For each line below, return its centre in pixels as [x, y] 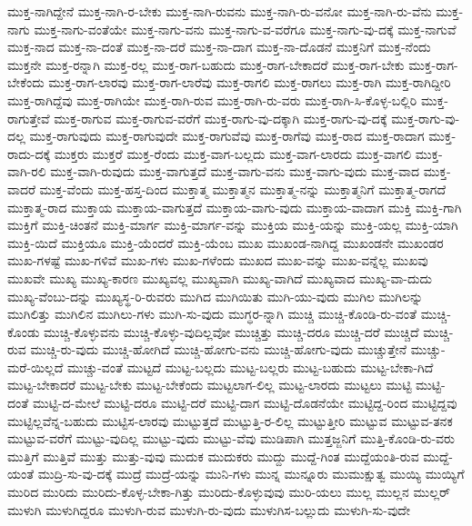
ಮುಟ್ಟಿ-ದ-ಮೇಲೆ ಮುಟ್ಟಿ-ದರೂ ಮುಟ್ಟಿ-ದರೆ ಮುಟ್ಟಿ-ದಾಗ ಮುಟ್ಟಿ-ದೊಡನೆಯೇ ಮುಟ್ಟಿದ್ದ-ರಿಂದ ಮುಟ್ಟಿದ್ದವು [245, 403]
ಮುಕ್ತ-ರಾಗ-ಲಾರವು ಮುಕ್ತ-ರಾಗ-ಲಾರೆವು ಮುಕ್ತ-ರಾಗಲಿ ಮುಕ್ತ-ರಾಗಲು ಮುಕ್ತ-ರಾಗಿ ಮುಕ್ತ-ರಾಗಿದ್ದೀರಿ [250, 82]
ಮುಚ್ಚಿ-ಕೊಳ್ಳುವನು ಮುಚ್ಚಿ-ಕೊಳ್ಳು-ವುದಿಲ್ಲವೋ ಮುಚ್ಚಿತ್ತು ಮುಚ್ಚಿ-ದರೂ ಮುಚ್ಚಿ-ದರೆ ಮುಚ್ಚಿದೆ [231, 331]
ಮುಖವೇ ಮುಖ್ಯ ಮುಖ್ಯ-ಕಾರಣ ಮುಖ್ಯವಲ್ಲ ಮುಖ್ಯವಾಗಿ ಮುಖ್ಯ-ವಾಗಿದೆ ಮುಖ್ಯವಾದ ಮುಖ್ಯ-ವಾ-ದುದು [220, 278]
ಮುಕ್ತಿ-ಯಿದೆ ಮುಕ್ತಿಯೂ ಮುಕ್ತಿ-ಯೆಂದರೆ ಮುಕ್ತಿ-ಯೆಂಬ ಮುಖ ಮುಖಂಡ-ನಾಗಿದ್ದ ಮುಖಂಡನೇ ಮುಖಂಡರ [226, 242]
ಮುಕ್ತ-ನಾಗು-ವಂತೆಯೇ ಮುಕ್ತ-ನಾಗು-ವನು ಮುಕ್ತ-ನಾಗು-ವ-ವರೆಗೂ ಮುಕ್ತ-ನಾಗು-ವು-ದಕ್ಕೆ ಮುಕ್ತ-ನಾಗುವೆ [245, 29]
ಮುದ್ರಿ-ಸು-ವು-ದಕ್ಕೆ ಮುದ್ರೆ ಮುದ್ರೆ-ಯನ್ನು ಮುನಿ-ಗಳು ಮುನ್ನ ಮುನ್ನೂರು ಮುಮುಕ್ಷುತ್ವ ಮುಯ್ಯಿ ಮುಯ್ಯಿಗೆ [251, 474]
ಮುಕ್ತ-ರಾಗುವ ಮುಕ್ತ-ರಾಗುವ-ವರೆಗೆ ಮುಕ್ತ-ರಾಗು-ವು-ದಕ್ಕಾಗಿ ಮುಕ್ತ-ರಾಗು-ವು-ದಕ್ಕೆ [221, 118]
